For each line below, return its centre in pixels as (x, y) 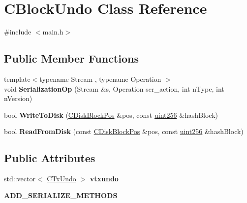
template (17, 79)
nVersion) (18, 98)
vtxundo (104, 179)
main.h (53, 32)
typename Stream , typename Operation (100, 79)
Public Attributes (50, 158)
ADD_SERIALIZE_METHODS (61, 195)
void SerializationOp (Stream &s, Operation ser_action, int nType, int (114, 88)
